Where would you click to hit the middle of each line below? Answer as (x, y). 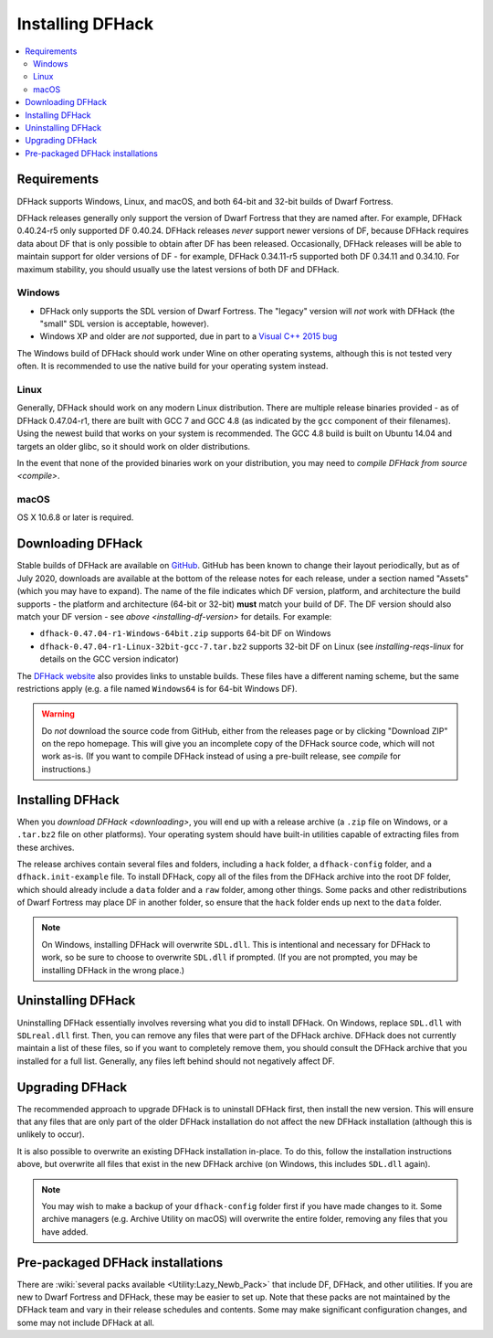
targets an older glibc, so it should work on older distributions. (134, 446)
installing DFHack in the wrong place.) (113, 970)
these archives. (46, 847)
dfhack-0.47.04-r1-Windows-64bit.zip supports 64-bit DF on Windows (185, 633)
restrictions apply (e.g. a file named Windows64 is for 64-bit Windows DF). (157, 688)
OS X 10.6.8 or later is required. (75, 517)
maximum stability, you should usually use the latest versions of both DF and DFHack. (178, 269)
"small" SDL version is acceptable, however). (125, 324)
